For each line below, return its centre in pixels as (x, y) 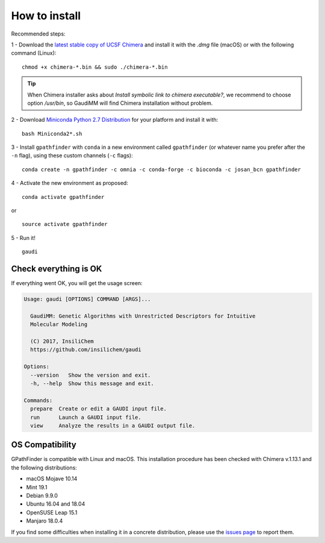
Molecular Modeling (59, 325)
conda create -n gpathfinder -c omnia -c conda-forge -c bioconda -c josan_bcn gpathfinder (161, 169)
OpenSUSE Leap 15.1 (52, 512)
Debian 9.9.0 (42, 495)
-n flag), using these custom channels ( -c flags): (72, 155)
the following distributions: (44, 468)
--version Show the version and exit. (91, 375)
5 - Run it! (23, 237)
